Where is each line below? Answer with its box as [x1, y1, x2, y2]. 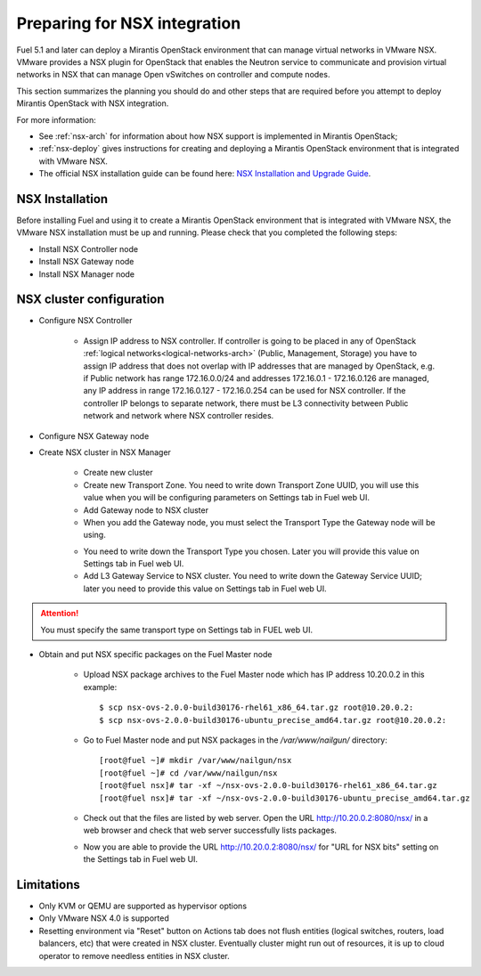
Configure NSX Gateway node [38, 430, 150, 441]
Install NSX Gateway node [38, 256, 135, 267]
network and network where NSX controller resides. [83, 411, 274, 421]
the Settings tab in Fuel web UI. [83, 854, 199, 865]
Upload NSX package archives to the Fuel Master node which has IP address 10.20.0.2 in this [83, 669, 425, 680]
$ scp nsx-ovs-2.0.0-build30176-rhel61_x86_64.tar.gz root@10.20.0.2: [99, 703, 414, 712]
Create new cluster [83, 468, 153, 478]
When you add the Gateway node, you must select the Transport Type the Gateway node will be [83, 516, 436, 527]
